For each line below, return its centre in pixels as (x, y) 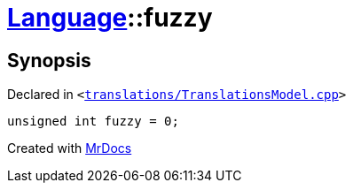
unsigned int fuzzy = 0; (93, 122)
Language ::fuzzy (110, 18)
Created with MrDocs (70, 148)
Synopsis (49, 60)
